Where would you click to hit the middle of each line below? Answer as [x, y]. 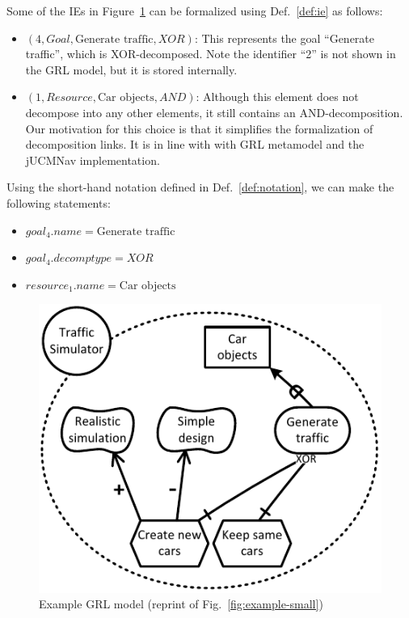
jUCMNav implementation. [93, 160]
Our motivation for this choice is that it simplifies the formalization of [199, 128]
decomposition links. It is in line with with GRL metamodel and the [195, 144]
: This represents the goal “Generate [285, 38]
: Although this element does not [277, 97]
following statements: [59, 202]
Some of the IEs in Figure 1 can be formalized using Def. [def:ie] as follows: [195, 11]
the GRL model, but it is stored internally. [131, 69]
